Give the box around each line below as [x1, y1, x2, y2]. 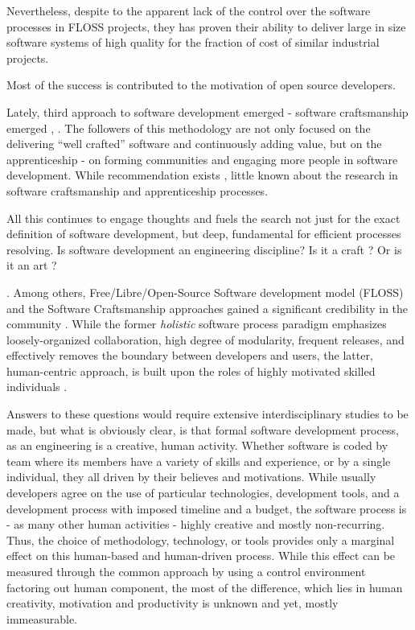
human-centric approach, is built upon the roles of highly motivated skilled [6, 362, 376, 379]
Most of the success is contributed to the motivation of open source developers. [6, 76, 397, 93]
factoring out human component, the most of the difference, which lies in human [6, 579, 403, 595]
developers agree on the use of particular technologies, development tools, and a [6, 484, 400, 501]
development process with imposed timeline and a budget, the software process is [6, 500, 407, 517]
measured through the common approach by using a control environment [6, 563, 366, 579]
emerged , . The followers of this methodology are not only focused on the [6, 119, 371, 136]
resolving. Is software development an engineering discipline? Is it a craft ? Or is [6, 241, 402, 257]
